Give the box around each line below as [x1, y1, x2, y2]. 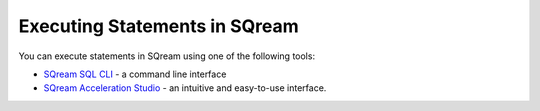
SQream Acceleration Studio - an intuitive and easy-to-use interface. [43, 82, 327, 94]
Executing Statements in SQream [18, 15, 299, 37]
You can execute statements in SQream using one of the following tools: [18, 50, 315, 62]
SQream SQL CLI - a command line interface [43, 68, 227, 80]
